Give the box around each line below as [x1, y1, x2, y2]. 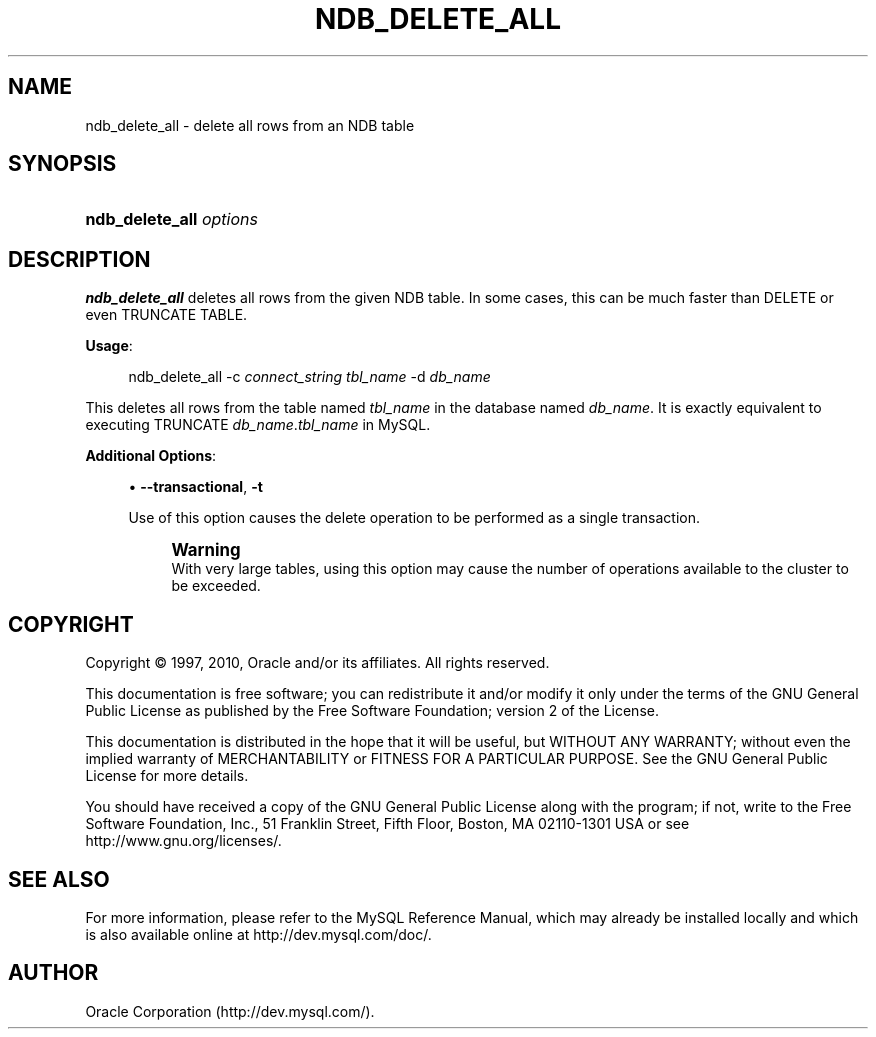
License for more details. [85, 767, 249, 785]
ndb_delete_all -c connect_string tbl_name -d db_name [128, 368, 491, 386]
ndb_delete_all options [85, 209, 258, 230]
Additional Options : [85, 447, 217, 465]
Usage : [85, 337, 133, 355]
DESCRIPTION [8, 246, 151, 272]
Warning [171, 540, 241, 561]
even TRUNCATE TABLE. [85, 306, 248, 324]
